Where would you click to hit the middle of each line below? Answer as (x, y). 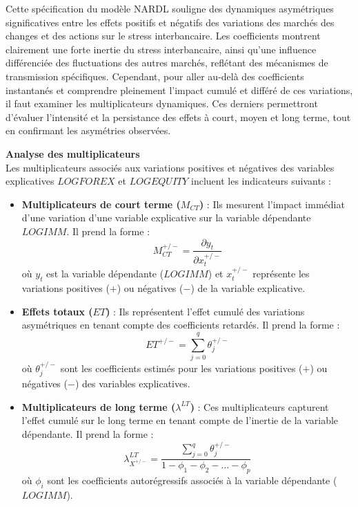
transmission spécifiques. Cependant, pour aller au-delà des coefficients (155, 76)
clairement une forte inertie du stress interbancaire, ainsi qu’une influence (161, 49)
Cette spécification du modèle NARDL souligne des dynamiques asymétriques (170, 8)
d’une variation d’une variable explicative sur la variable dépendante (166, 218)
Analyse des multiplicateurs (73, 153)
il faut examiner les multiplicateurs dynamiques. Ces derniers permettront (162, 103)
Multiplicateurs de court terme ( (101, 204)
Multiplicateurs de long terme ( (99, 406)
